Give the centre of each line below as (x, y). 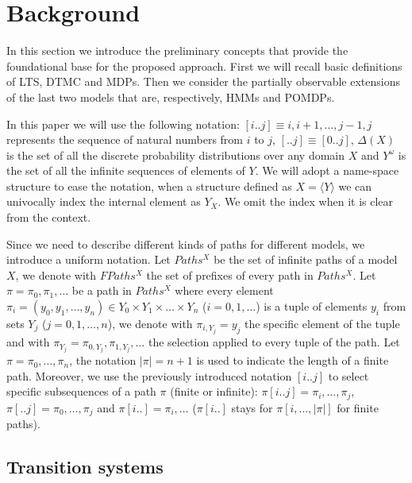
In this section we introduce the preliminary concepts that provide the (177, 50)
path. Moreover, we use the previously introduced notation (149, 375)
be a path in (102, 290)
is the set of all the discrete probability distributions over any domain (176, 155)
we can (355, 185)
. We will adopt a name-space (327, 170)
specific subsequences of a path (81, 391)
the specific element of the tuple (322, 324)
